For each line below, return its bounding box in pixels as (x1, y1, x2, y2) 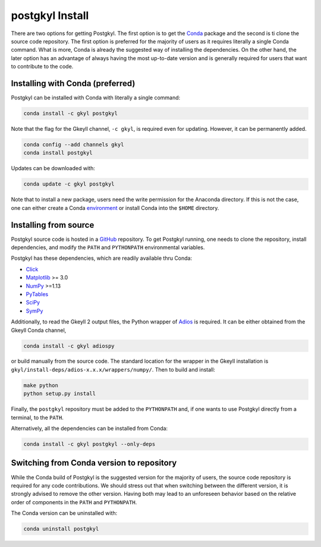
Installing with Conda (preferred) (11, 78, 136, 89)
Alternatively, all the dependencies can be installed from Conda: (11, 425, 168, 432)
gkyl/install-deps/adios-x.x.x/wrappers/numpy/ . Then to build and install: (11, 366, 215, 373)
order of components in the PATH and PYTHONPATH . (11, 498, 137, 505)
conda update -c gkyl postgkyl (23, 181, 115, 187)
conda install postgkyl (23, 149, 93, 156)
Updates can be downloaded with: (11, 165, 95, 172)
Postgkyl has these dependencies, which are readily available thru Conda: (11, 254, 193, 262)
